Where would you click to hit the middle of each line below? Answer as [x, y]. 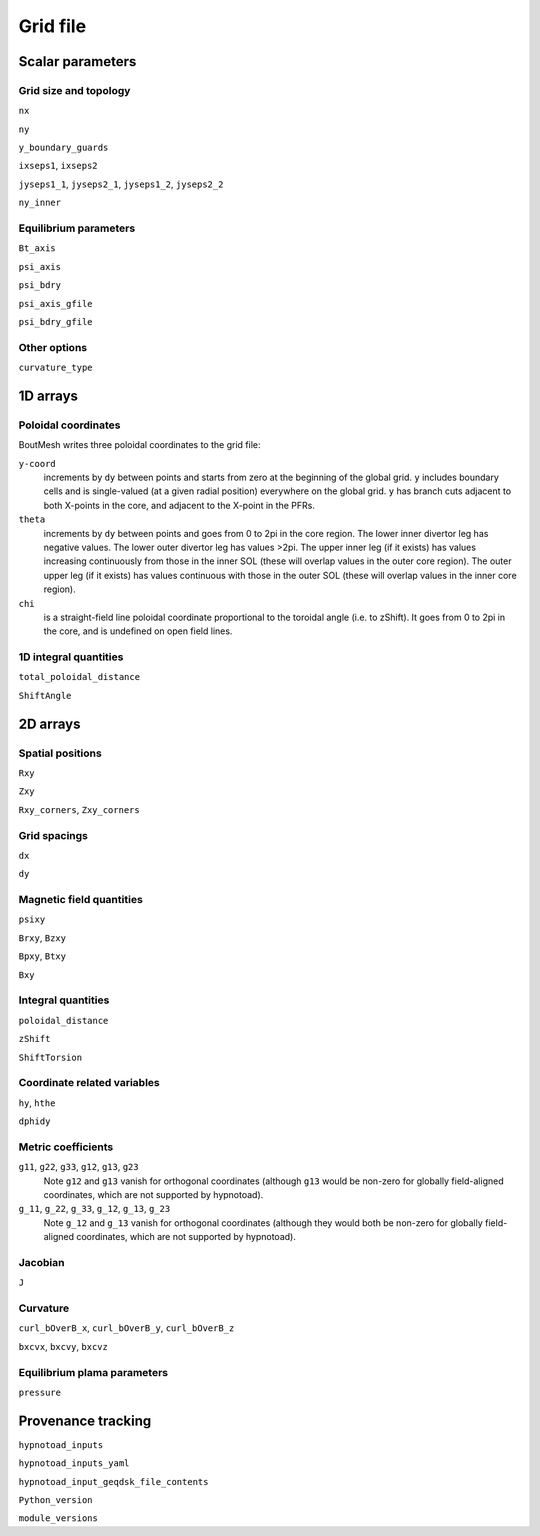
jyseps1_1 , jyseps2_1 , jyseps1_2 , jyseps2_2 [121, 184]
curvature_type [56, 368]
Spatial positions [60, 753]
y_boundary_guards [63, 148]
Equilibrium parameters [77, 228]
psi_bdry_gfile [56, 321]
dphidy [34, 1121]
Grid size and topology [74, 90]
